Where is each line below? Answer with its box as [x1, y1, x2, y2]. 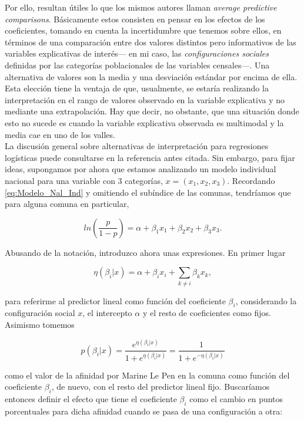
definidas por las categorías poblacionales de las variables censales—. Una [5, 58, 270, 71]
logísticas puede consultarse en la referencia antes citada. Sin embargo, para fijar [5, 151, 295, 163]
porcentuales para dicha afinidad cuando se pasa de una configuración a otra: [5, 404, 283, 417]
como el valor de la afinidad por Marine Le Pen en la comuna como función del [5, 369, 290, 381]
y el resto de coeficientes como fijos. [142, 307, 271, 319]
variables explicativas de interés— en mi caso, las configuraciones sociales [5, 47, 269, 60]
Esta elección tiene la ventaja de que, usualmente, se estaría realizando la [5, 82, 269, 94]
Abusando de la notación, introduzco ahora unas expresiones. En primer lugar [5, 246, 286, 258]
